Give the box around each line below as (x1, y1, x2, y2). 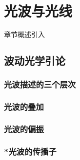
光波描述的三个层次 (4, 78, 76, 90)
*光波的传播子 (4, 145, 57, 157)
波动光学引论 (4, 53, 65, 68)
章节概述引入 (4, 29, 45, 39)
